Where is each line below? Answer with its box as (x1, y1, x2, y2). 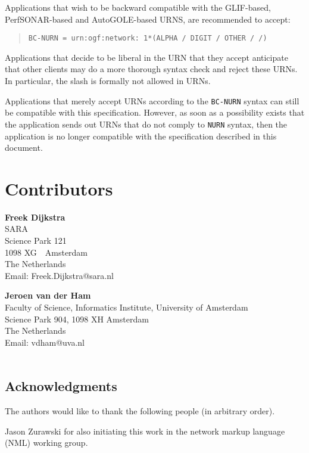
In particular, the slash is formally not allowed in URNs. (5, 75, 211, 87)
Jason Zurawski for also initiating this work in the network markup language (5, 424, 285, 437)
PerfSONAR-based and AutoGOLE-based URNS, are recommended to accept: (5, 13, 291, 25)
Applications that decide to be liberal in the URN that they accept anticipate (5, 51, 288, 63)
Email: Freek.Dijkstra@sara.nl (5, 269, 114, 281)
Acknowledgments (5, 377, 117, 395)
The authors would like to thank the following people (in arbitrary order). (5, 405, 275, 417)
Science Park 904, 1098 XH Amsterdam (5, 312, 149, 325)
